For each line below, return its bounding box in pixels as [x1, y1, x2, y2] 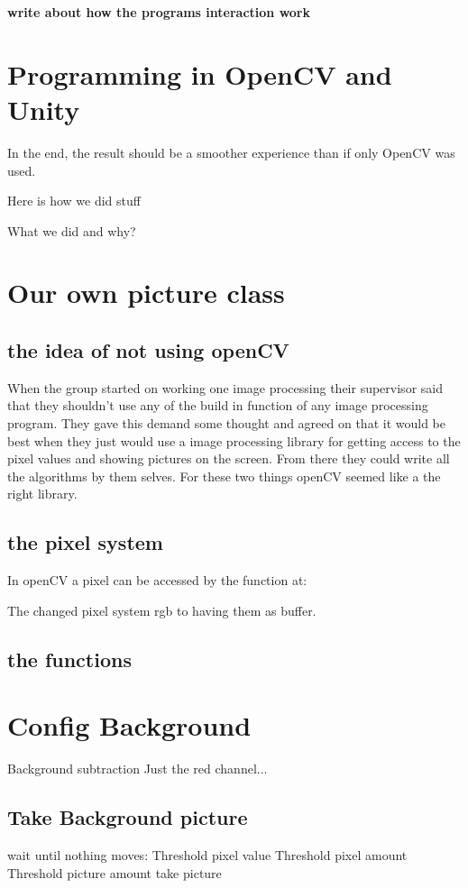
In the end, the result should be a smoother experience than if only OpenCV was [7, 142, 455, 161]
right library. [7, 484, 78, 503]
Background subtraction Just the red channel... [7, 759, 268, 778]
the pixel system [7, 528, 163, 556]
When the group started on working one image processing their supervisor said [7, 378, 443, 397]
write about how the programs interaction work [7, 3, 310, 21]
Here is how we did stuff [7, 191, 141, 210]
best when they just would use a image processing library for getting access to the [7, 431, 461, 450]
